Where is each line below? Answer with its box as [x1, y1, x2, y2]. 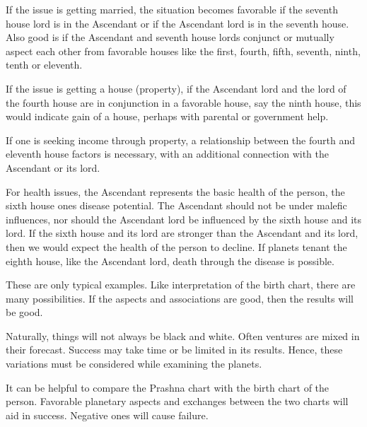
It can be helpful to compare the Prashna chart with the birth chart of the [6, 380, 330, 394]
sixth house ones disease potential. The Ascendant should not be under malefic [6, 198, 347, 213]
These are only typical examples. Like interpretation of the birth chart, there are [6, 277, 356, 292]
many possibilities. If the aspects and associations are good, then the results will [6, 291, 354, 305]
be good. [6, 305, 43, 320]
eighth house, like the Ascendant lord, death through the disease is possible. [6, 253, 334, 268]
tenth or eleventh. [6, 57, 83, 72]
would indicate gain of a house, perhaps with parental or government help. [6, 109, 329, 124]
